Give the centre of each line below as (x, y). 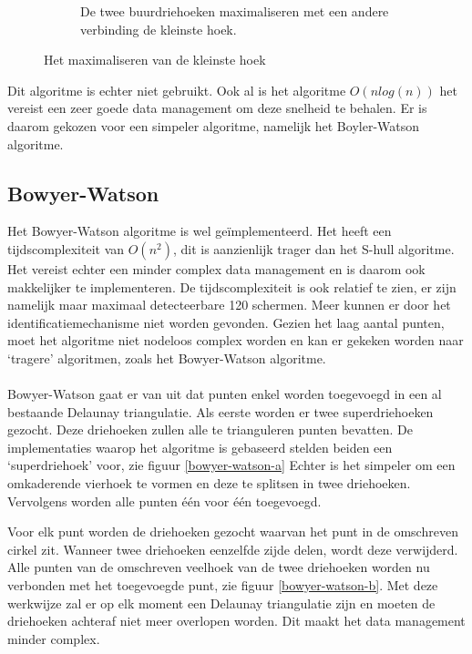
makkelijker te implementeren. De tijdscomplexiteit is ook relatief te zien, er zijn (232, 286)
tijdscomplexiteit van (66, 248)
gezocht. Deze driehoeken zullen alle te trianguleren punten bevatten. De (210, 429)
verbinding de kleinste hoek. (159, 29)
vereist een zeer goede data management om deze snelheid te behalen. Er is (217, 108)
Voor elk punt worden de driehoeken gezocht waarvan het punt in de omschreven (233, 531)
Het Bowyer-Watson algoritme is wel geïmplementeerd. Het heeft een (200, 231)
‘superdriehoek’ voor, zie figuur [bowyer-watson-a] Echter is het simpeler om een (231, 465)
